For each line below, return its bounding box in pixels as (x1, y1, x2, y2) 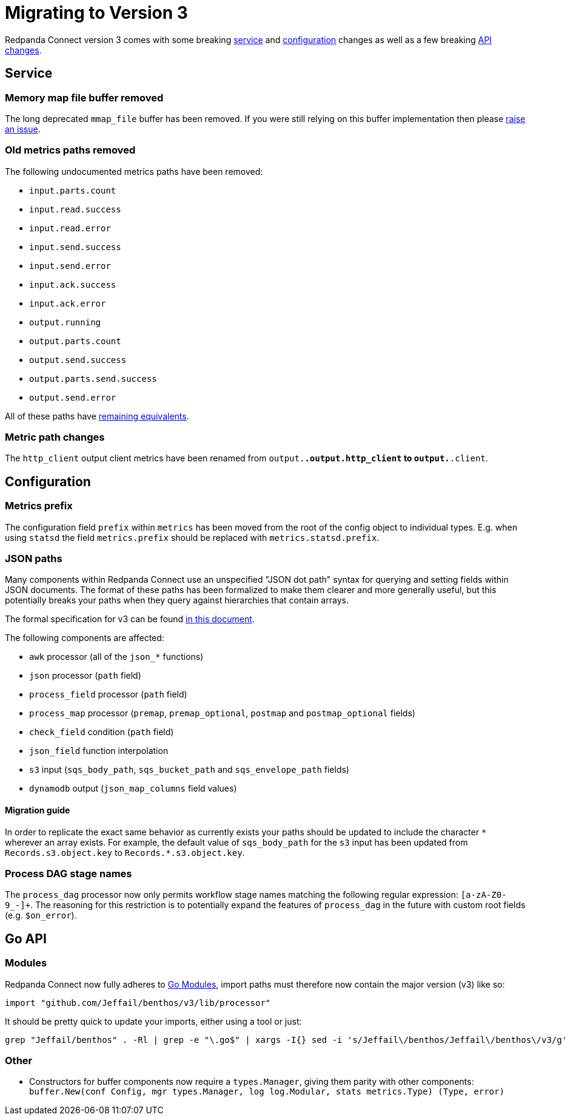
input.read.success (29, 204, 121, 214)
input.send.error (29, 260, 111, 271)
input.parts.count (29, 185, 116, 195)
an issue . (5, 123, 41, 134)
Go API (5, 931, 47, 946)
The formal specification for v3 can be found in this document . (5, 614, 255, 625)
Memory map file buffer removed (5, 91, 164, 104)
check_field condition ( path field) (29, 727, 174, 738)
